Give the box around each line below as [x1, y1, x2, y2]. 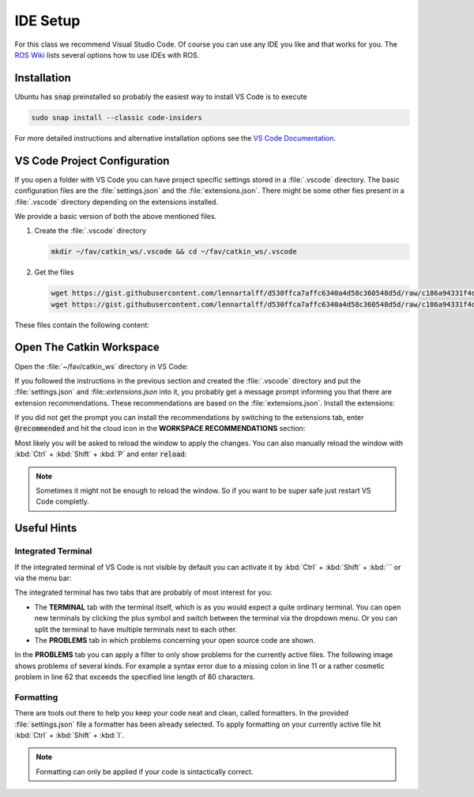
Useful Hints [14, 522, 77, 535]
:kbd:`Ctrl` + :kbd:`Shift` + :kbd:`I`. [14, 731, 125, 740]
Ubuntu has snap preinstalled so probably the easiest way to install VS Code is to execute [14, 92, 307, 101]
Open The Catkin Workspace [14, 341, 160, 354]
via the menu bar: [14, 573, 72, 583]
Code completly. [36, 497, 90, 506]
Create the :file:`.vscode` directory [34, 226, 146, 236]
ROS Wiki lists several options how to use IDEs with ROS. [14, 50, 200, 59]
